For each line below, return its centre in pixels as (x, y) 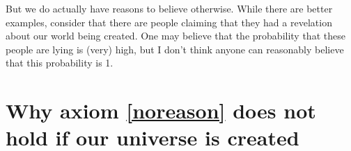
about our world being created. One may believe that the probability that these (175, 36)
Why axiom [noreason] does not (161, 110)
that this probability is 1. (60, 63)
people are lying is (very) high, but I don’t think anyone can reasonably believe (175, 49)
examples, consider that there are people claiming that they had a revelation (169, 22)
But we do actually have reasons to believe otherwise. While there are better (169, 8)
